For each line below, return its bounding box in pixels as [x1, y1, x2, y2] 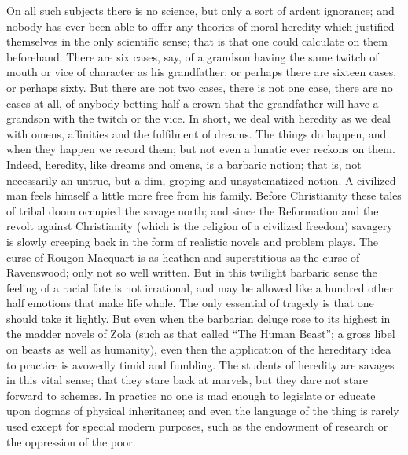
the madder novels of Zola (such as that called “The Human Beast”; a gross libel [6, 325, 395, 342]
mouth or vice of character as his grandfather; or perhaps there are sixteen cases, [6, 64, 397, 80]
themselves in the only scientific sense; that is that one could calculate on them [6, 33, 388, 50]
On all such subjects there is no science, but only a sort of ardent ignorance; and [6, 2, 395, 18]
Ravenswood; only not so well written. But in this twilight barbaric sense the [6, 264, 377, 281]
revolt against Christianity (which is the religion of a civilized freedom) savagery [6, 218, 393, 234]
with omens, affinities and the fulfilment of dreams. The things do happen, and [6, 125, 387, 141]
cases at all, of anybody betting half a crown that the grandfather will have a [6, 94, 379, 111]
